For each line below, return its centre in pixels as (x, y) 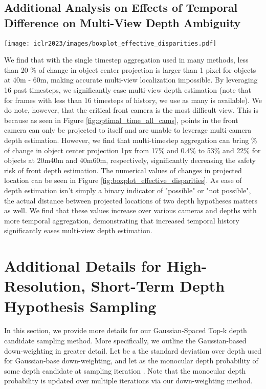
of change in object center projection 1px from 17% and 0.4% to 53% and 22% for (132, 150)
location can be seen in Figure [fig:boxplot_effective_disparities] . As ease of (123, 180)
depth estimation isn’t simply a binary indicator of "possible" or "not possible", (128, 190)
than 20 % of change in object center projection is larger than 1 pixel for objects (130, 69)
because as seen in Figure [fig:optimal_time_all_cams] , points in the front (121, 120)
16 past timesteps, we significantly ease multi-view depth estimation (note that (128, 90)
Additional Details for (83, 266)
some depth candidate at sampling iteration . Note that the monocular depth (125, 370)
